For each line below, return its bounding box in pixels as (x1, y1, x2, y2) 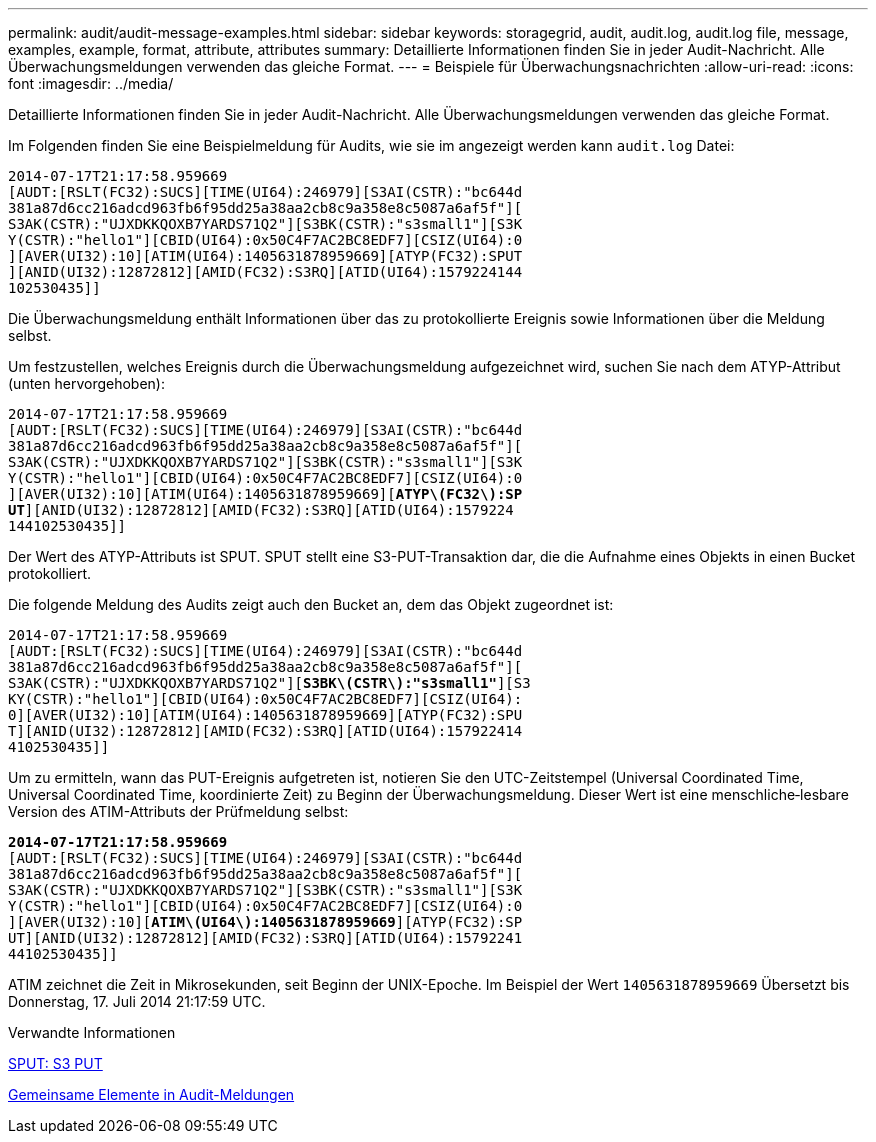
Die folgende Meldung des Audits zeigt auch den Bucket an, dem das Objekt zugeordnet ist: (8, 596, 614, 613)
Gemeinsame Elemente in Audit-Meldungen (8, 1086, 295, 1103)
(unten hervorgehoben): (8, 375, 165, 392)
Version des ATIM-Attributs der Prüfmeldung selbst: (8, 803, 349, 820)
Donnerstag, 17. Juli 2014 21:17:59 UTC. (8, 993, 266, 1010)
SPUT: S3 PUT (8, 1055, 103, 1072)
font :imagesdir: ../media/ (8, 75, 174, 92)
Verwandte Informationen (8, 1024, 176, 1041)
